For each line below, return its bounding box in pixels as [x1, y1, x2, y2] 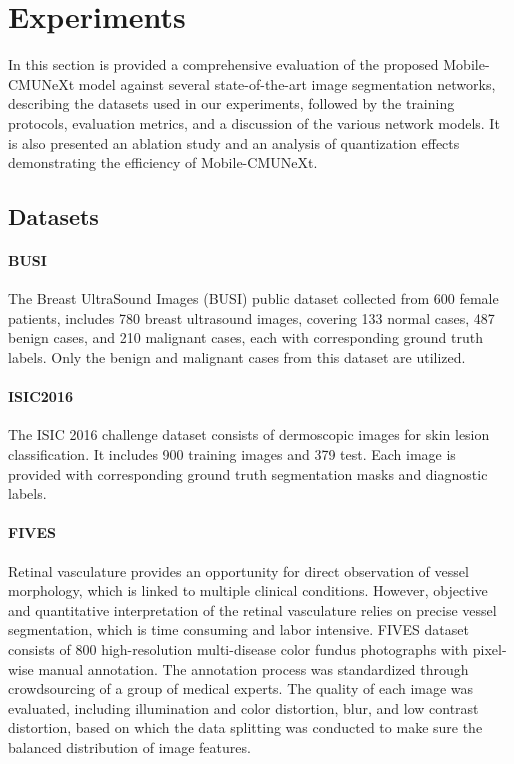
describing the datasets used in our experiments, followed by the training [8, 93, 455, 114]
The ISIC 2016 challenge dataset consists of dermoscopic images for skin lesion [8, 424, 490, 445]
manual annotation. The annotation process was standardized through [38, 658, 469, 679]
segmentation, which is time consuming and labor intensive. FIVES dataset [8, 619, 469, 640]
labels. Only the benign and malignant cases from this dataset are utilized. [8, 347, 466, 368]
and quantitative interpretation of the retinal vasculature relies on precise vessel [8, 599, 497, 620]
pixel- [472, 638, 507, 659]
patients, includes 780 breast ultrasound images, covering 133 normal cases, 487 [8, 307, 495, 328]
